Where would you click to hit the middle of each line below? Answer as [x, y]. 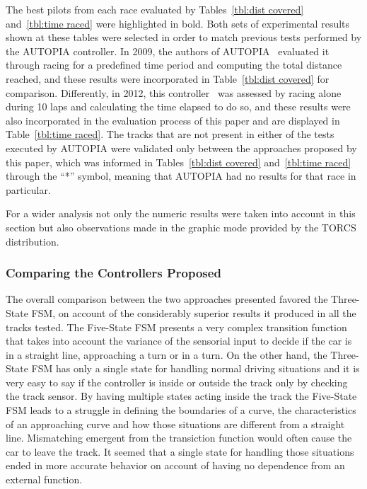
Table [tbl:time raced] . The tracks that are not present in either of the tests [170, 134]
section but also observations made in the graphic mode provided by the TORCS [181, 227]
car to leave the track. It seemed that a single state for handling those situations [180, 451]
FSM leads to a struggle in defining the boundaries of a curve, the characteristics [181, 410]
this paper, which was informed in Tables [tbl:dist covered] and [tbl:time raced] [179, 162]
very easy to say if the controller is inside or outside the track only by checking [177, 382]
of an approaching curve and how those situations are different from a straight [175, 424]
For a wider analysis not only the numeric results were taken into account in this [181, 213]
